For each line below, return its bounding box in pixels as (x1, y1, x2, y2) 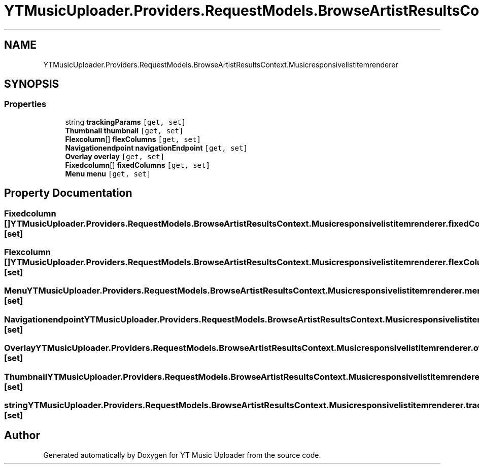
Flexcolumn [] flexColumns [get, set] (65, 134, 201, 143)
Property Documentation (4, 187, 132, 200)
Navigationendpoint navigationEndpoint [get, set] (65, 143, 248, 152)
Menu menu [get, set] (65, 169, 151, 178)
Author (4, 429, 40, 442)
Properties (4, 99, 47, 110)
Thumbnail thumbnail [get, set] (65, 126, 184, 135)
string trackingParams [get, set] (65, 117, 186, 126)
